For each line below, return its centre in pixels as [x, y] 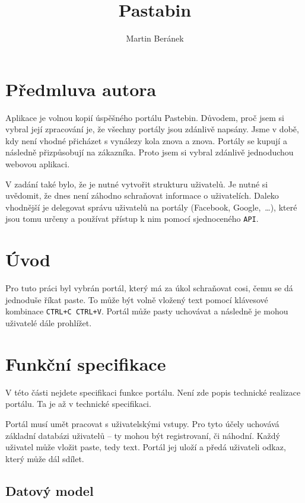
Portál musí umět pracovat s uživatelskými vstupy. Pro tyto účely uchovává [142, 423]
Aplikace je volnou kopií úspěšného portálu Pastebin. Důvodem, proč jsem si [145, 117]
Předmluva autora [81, 89]
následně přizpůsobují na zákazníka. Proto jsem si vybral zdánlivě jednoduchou [150, 152]
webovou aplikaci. [38, 164]
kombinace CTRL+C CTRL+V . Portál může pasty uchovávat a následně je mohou [147, 311]
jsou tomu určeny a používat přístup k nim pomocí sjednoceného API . [132, 219]
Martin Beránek [155, 38]
